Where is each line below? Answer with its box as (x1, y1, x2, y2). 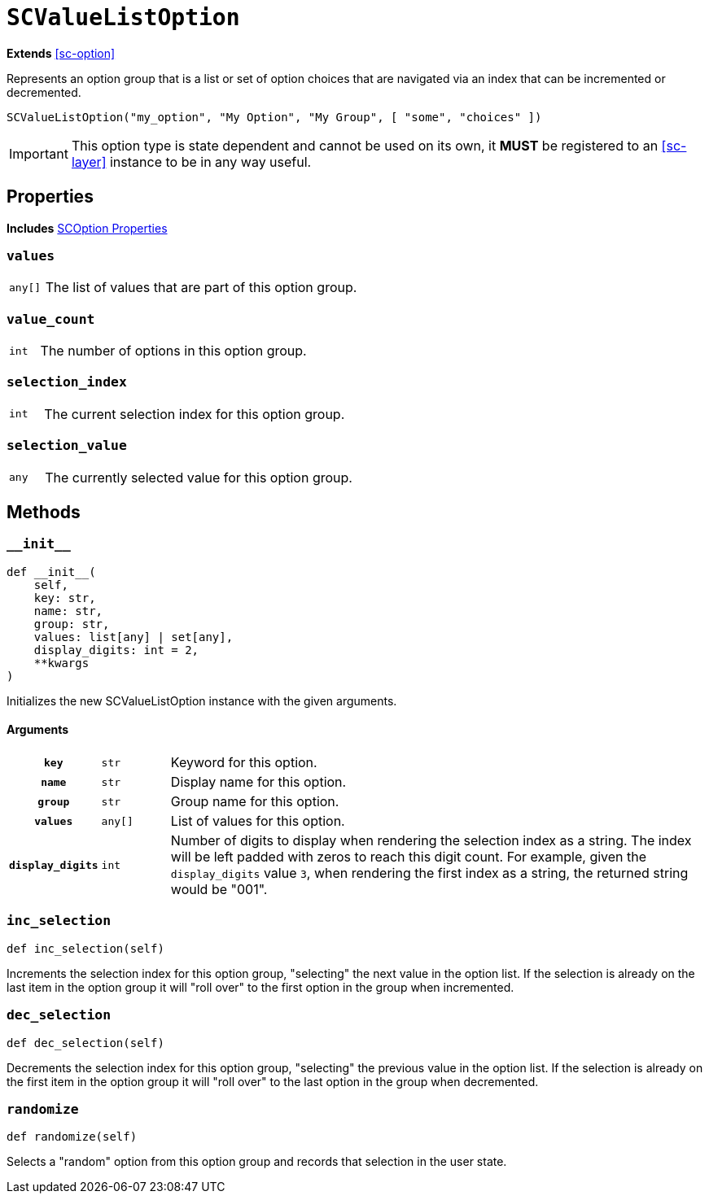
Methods (7, 502, 81, 523)
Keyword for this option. (170, 754, 317, 771)
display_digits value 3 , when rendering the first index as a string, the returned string (170, 865, 689, 882)
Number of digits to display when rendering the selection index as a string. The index (170, 832, 692, 849)
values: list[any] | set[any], (33, 630, 234, 644)
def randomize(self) (7, 1130, 138, 1144)
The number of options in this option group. (40, 343, 307, 360)
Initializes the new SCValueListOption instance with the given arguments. (7, 693, 397, 708)
